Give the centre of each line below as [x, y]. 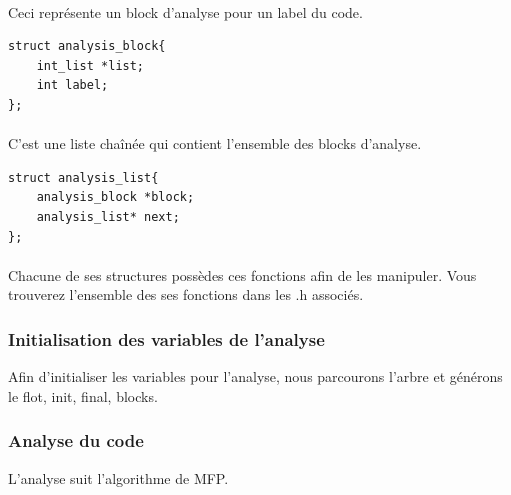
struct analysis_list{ [83, 177]
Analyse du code [76, 440]
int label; [72, 85]
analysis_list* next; [108, 216]
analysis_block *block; [115, 197]
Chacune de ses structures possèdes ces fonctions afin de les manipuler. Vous [242, 274]
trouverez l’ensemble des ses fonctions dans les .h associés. [186, 294]
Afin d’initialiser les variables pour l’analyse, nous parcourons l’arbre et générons [255, 376]
